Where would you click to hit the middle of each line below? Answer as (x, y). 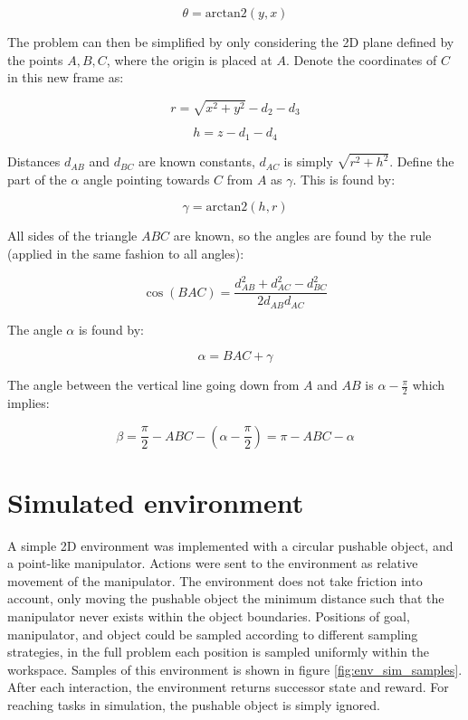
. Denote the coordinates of (361, 59)
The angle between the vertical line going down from (153, 385)
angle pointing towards (147, 179)
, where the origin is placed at (189, 59)
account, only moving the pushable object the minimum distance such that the (226, 598)
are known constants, (196, 161)
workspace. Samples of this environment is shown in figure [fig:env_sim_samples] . (235, 669)
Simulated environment (156, 502)
